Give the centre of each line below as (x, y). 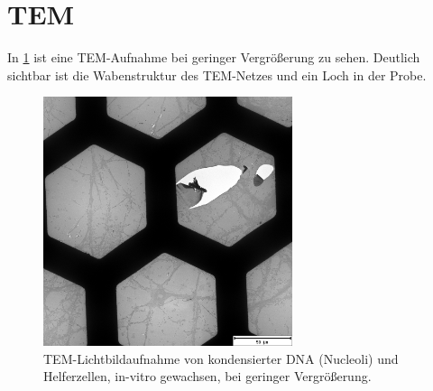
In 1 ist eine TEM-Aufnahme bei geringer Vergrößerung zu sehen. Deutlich (214, 57)
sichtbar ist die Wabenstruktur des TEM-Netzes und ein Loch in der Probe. (217, 74)
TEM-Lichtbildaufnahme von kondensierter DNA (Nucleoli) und (221, 358)
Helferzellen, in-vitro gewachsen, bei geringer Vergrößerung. (207, 376)
